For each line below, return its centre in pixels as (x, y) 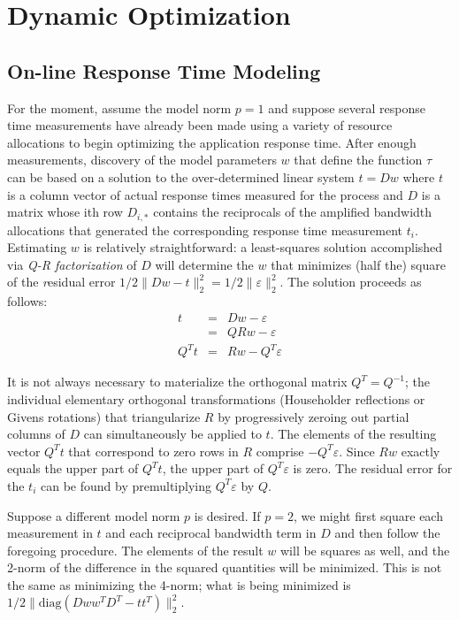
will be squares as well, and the (365, 550)
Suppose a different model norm (94, 515)
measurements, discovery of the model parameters (142, 160)
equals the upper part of (73, 468)
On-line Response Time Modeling (164, 70)
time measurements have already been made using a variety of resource (200, 125)
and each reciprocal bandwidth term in (211, 533)
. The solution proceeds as (351, 282)
